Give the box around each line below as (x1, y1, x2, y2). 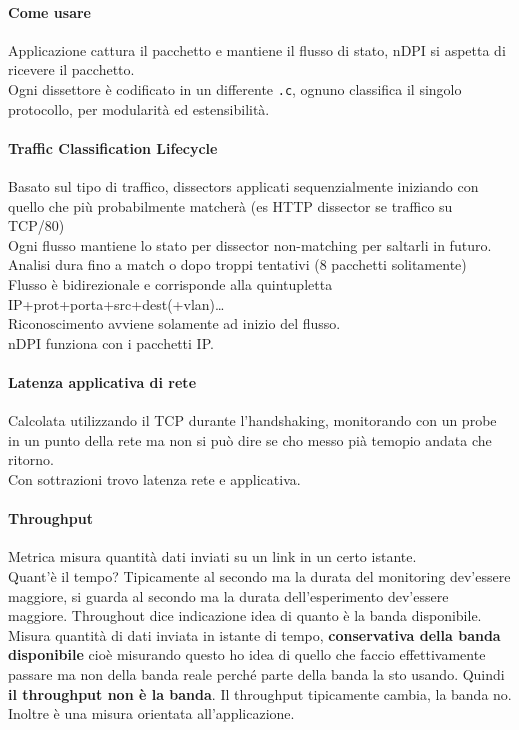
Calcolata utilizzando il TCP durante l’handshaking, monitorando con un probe (8, 410, 497, 431)
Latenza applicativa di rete (8, 371, 197, 392)
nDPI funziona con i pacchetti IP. (8, 332, 214, 353)
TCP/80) (8, 215, 65, 236)
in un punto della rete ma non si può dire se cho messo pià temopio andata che (8, 429, 492, 450)
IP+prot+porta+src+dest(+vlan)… (8, 293, 225, 314)
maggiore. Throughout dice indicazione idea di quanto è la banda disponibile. (8, 605, 482, 626)
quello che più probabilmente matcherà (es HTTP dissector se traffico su (8, 195, 453, 216)
